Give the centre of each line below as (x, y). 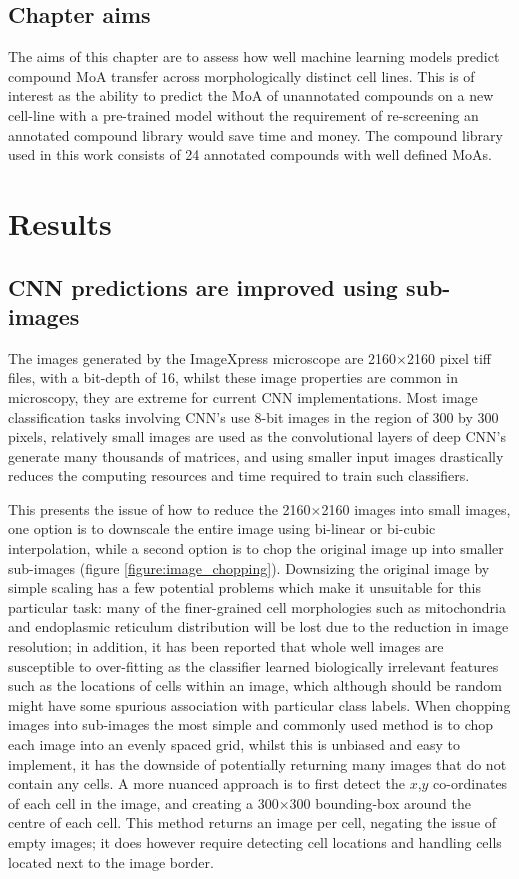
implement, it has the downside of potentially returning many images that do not (257, 763)
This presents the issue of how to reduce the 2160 (159, 508)
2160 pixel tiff (449, 357)
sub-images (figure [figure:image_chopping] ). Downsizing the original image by (249, 567)
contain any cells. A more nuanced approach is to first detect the (206, 783)
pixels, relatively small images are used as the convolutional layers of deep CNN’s (257, 436)
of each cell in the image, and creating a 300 (143, 802)
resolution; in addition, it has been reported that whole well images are (226, 646)
